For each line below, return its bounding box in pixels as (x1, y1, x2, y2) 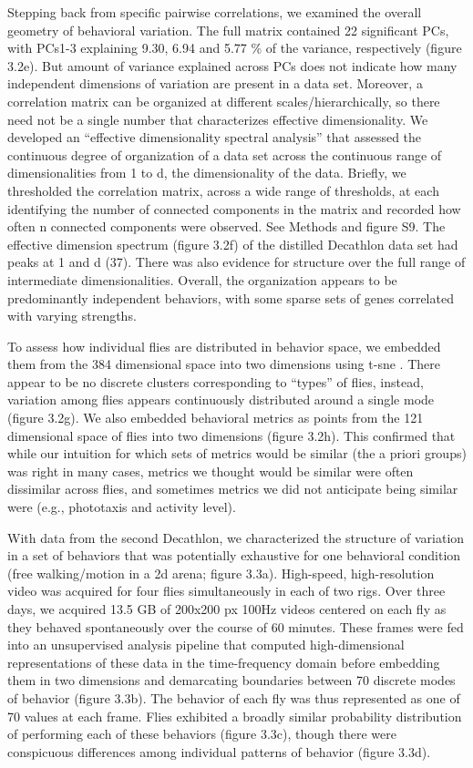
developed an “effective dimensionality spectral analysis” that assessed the (7, 128, 422, 147)
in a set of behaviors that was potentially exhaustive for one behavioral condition (7, 546, 461, 565)
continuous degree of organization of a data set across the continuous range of (7, 145, 442, 164)
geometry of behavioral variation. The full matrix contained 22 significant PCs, (7, 20, 449, 39)
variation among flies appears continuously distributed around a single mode (7, 390, 435, 409)
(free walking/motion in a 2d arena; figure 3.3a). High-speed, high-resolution (7, 563, 435, 582)
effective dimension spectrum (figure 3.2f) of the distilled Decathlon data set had (7, 234, 458, 253)
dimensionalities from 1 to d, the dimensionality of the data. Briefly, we (7, 163, 406, 182)
